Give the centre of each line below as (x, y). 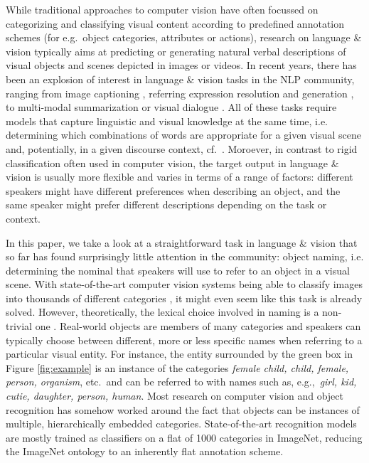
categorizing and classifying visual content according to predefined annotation (175, 23)
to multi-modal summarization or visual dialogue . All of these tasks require (171, 107)
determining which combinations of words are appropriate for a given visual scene (183, 135)
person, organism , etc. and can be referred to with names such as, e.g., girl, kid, (181, 382)
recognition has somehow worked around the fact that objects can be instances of (183, 409)
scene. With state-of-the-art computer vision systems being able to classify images (184, 284)
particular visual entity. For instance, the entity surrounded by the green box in (179, 354)
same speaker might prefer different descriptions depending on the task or (166, 204)
